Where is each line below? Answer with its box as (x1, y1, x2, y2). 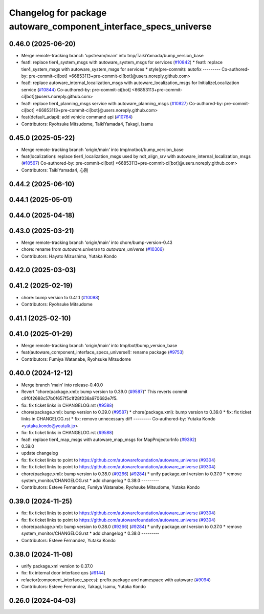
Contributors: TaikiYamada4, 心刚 (21, 167, 88, 173)
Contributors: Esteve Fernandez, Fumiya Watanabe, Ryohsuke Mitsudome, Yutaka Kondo (21, 484, 200, 490)
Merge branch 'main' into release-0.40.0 (21, 382, 103, 388)
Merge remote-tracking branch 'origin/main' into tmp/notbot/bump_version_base (21, 147, 184, 153)
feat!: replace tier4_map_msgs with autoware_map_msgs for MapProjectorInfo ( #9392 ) (21, 437, 197, 442)
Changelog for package (9, 7, 107, 18)
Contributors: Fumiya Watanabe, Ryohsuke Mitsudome (21, 356, 132, 362)
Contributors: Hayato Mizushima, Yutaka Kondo (21, 253, 117, 259)
